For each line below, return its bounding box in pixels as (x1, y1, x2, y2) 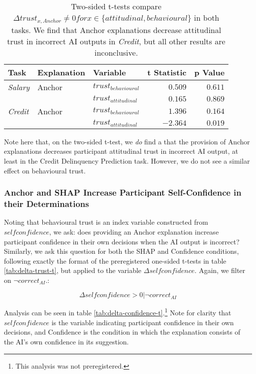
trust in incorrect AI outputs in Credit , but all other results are (7, 35, 225, 47)
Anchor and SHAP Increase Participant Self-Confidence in (4, 186, 242, 199)
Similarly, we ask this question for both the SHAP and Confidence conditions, (4, 246, 239, 256)
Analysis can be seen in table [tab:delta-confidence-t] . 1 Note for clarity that (4, 306, 231, 318)
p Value (194, 66, 225, 78)
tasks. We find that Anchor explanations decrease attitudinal (11, 24, 222, 35)
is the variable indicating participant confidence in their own (51, 317, 234, 327)
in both (194, 12, 220, 23)
